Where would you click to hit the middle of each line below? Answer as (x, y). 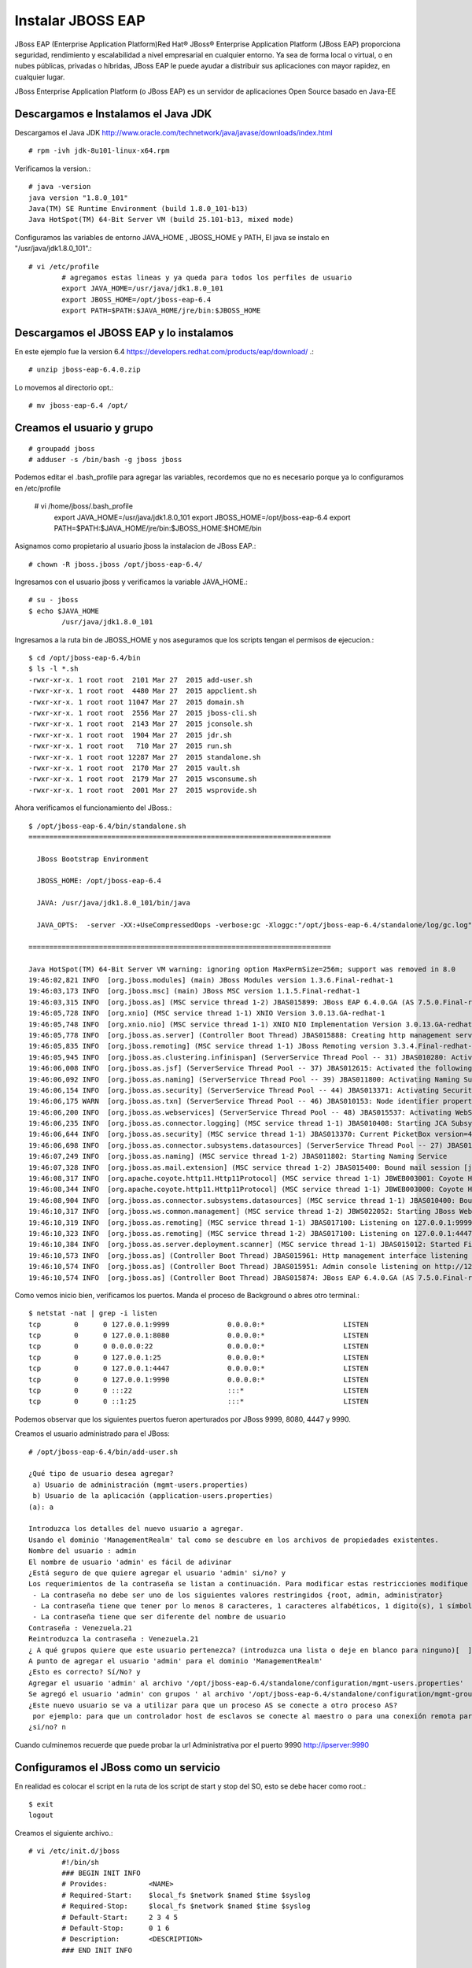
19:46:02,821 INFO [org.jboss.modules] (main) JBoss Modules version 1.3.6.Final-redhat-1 (211, 980)
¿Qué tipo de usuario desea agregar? (101, 1474)
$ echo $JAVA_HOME (64, 611)
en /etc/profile (38, 488)
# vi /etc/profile (64, 266)
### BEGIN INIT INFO (101, 1873)
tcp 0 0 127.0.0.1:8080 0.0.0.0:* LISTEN (199, 1335)
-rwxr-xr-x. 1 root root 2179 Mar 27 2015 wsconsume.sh (143, 779)
